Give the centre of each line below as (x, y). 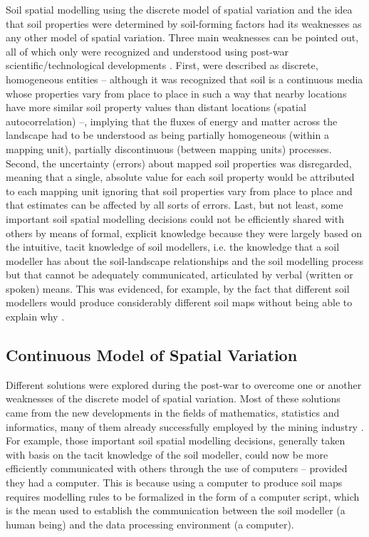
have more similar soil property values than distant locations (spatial (156, 107)
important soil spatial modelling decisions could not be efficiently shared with (175, 218)
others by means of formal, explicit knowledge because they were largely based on (184, 233)
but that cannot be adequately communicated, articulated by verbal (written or (180, 275)
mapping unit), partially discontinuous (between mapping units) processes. (169, 148)
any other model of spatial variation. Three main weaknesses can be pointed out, (182, 37)
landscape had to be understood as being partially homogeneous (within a (167, 135)
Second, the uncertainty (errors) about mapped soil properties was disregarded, (179, 163)
